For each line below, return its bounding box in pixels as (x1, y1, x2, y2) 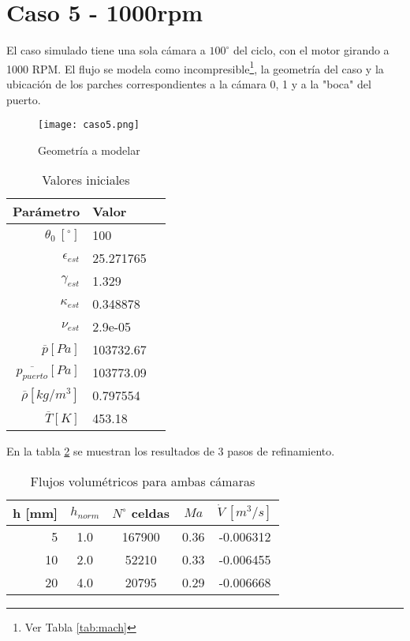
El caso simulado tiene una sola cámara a (6, 42, 206, 58)
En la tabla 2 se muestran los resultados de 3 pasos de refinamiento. (6, 443, 335, 459)
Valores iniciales (42, 171, 130, 189)
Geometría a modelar (38, 141, 140, 158)
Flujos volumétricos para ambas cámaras (30, 472, 255, 490)
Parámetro (13, 202, 80, 221)
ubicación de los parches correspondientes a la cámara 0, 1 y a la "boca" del (6, 75, 371, 92)
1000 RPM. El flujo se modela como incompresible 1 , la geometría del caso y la (6, 58, 384, 77)
